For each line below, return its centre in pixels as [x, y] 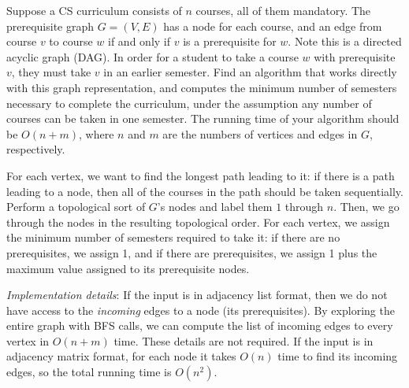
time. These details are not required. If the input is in [244, 340]
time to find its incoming [338, 356]
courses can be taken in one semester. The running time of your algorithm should [203, 118]
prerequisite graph [50, 26]
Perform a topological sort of [76, 207]
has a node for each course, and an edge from [273, 26]
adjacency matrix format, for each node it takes [121, 356]
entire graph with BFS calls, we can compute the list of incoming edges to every [200, 325]
